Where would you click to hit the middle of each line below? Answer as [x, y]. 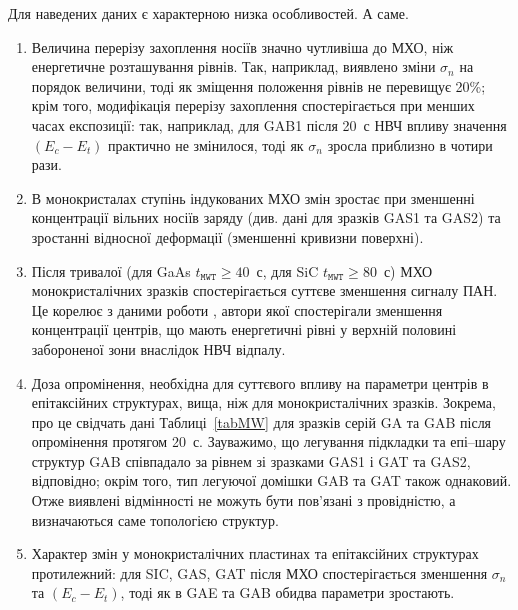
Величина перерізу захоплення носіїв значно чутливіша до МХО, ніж [242, 46]
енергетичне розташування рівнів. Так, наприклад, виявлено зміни [233, 66]
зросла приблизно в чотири [410, 144]
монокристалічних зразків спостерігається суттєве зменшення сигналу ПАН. [264, 290]
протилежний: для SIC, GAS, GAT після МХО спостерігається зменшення [259, 572]
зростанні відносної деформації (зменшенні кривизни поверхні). [227, 236]
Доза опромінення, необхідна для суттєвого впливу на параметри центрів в [260, 382]
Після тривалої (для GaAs [111, 270]
